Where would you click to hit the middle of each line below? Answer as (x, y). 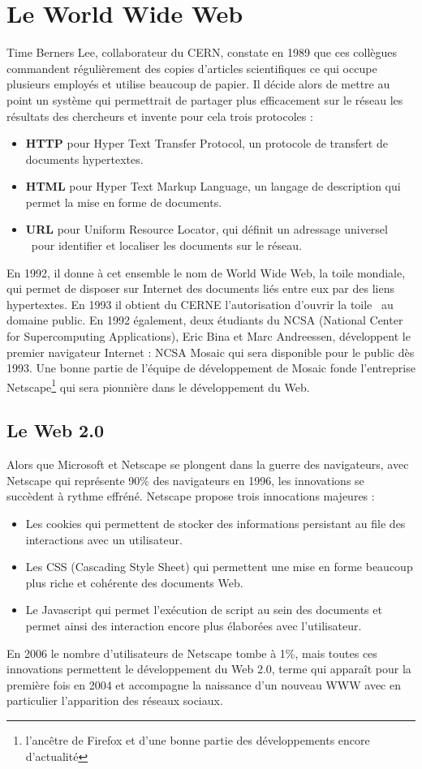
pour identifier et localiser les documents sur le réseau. (166, 245)
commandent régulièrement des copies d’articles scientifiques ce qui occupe (192, 68)
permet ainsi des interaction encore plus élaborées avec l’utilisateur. (194, 626)
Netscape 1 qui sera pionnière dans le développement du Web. (158, 385)
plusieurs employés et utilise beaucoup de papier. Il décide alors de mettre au (198, 84)
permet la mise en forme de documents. (124, 202)
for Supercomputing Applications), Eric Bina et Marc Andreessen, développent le (209, 336)
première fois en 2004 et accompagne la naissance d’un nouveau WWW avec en (204, 684)
